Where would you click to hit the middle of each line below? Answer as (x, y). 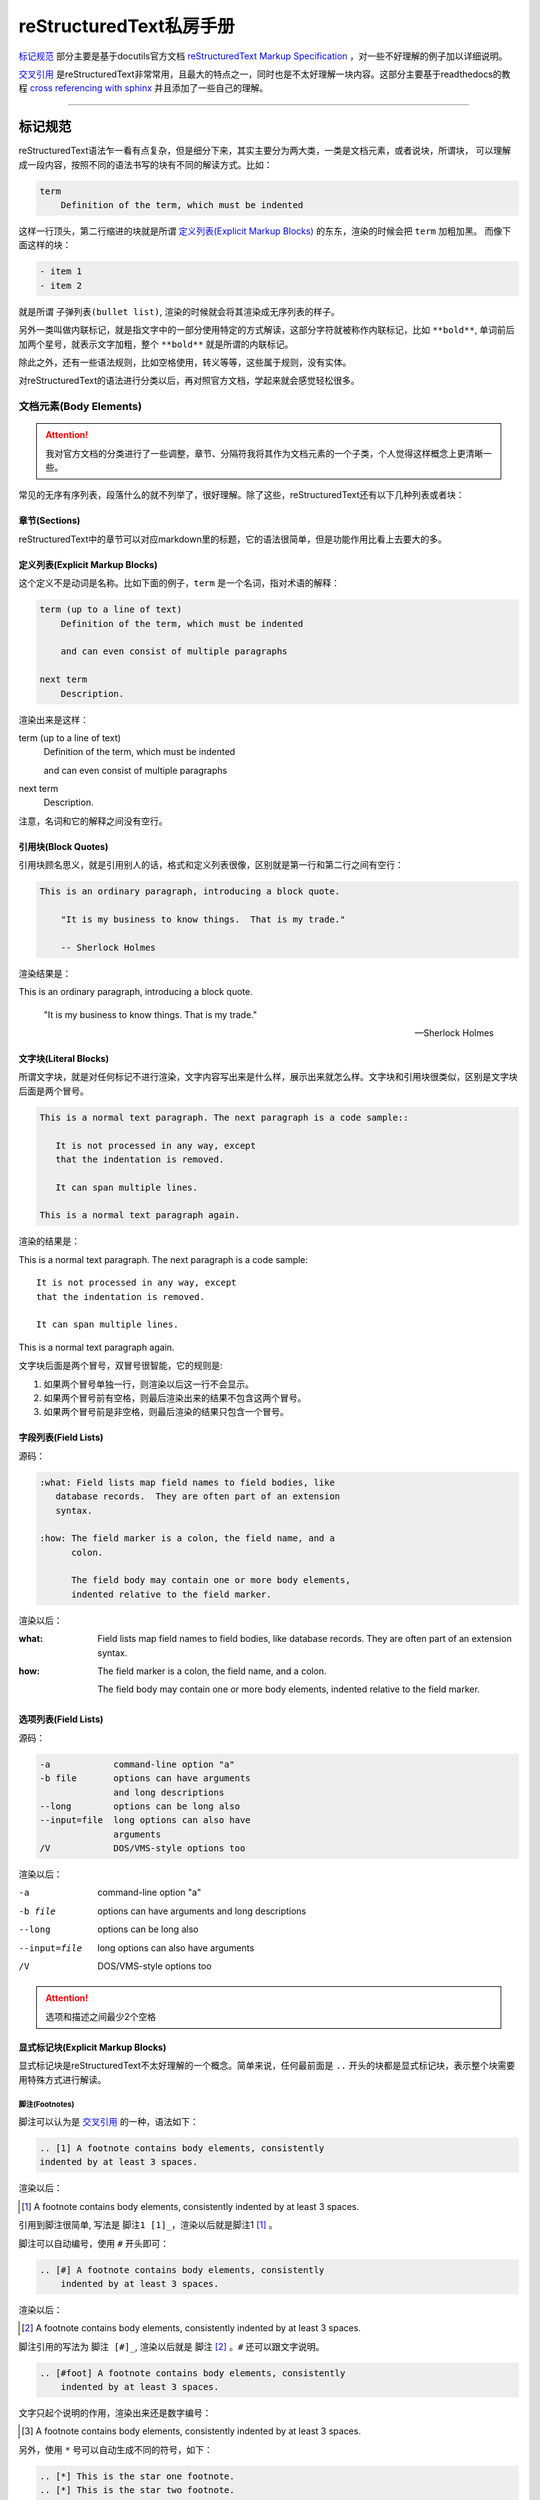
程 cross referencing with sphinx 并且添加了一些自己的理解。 (143, 88)
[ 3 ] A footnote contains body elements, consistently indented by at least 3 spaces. (191, 2431)
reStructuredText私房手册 (126, 26)
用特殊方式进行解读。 (62, 2079)
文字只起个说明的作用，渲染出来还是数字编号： (115, 2413)
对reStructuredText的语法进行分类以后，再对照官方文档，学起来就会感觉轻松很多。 (189, 381)
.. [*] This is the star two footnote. (137, 2490)
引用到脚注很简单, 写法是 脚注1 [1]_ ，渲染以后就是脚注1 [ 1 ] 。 (148, 2225)
